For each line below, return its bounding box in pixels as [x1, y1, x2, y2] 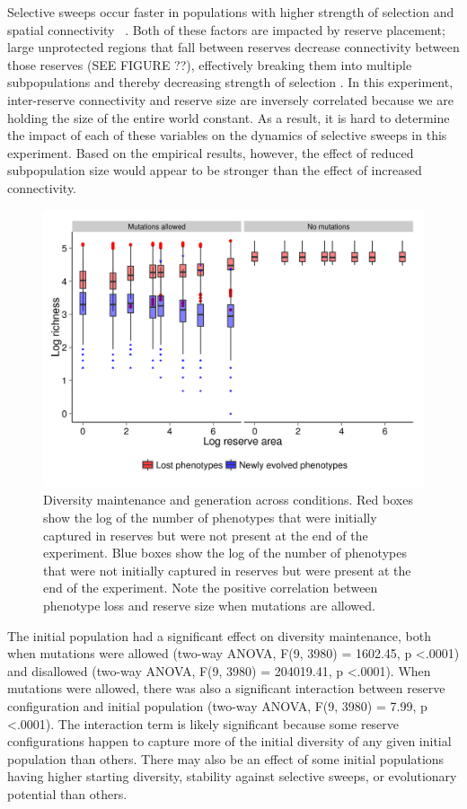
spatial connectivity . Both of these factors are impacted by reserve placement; [7, 20, 445, 39]
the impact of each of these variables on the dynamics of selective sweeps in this [7, 126, 447, 145]
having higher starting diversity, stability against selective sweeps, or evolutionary [7, 767, 457, 786]
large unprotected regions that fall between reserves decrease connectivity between [7, 38, 460, 57]
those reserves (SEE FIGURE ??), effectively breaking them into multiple [7, 55, 412, 74]
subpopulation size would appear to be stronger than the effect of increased [7, 161, 422, 180]
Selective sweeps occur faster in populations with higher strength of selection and [7, 3, 454, 21]
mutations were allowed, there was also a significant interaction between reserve [7, 679, 445, 698]
